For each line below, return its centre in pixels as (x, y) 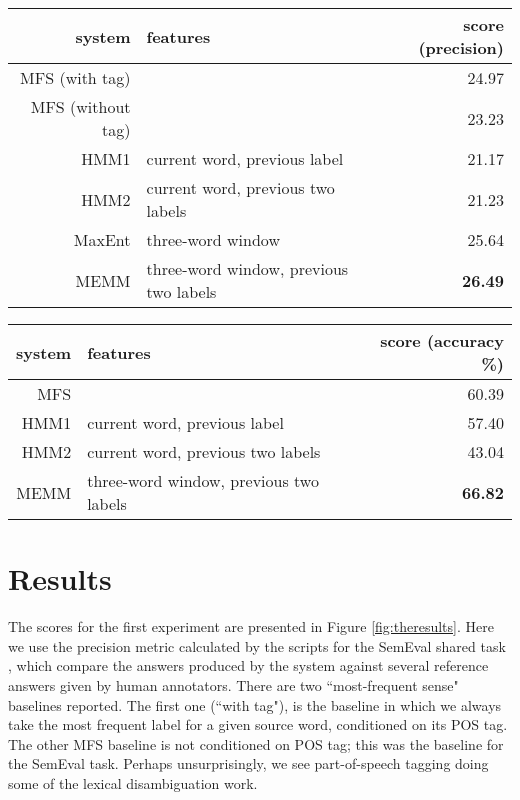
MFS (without (80, 106)
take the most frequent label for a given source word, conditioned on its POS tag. (258, 724)
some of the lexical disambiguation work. (133, 782)
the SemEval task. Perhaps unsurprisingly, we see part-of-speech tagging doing (248, 763)
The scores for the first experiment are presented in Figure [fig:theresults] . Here (251, 626)
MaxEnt (102, 239)
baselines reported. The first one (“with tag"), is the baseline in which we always (255, 704)
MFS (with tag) (75, 77)
